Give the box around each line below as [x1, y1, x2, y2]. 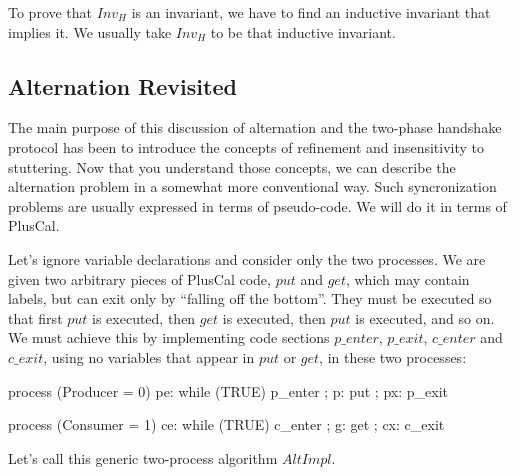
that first [8, 307, 63, 328]
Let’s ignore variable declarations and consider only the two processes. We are [8, 248, 486, 269]
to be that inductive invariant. [210, 21, 396, 42]
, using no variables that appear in [43, 346, 255, 367]
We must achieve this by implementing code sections [8, 327, 330, 348]
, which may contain [345, 268, 470, 289]
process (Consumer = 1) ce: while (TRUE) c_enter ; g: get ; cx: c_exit [8, 414, 445, 435]
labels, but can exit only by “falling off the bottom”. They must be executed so [8, 288, 492, 309]
